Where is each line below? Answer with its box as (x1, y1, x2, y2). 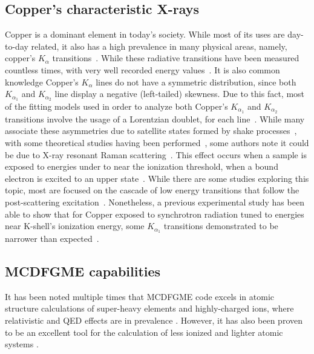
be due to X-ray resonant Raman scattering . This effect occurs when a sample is (5, 148, 307, 161)
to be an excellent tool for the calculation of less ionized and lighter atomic (5, 326, 283, 338)
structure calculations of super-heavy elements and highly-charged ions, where (5, 302, 294, 315)
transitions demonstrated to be (163, 219, 278, 232)
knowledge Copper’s (5, 75, 79, 88)
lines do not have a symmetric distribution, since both (96, 75, 296, 88)
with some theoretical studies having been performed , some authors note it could (5, 136, 309, 149)
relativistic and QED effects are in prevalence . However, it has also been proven (5, 314, 303, 327)
